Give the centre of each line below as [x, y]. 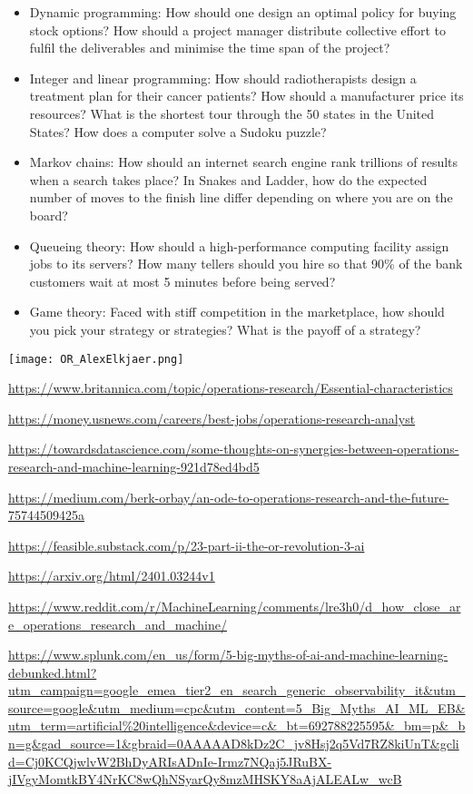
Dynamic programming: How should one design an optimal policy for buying [243, 12]
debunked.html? [53, 672]
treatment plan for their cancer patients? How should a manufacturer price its [246, 96]
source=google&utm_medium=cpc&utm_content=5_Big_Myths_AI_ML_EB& [237, 707]
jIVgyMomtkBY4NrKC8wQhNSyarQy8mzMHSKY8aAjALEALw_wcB [205, 779]
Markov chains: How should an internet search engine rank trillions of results [244, 162]
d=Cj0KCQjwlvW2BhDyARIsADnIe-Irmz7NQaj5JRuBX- [170, 761]
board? [49, 215]
